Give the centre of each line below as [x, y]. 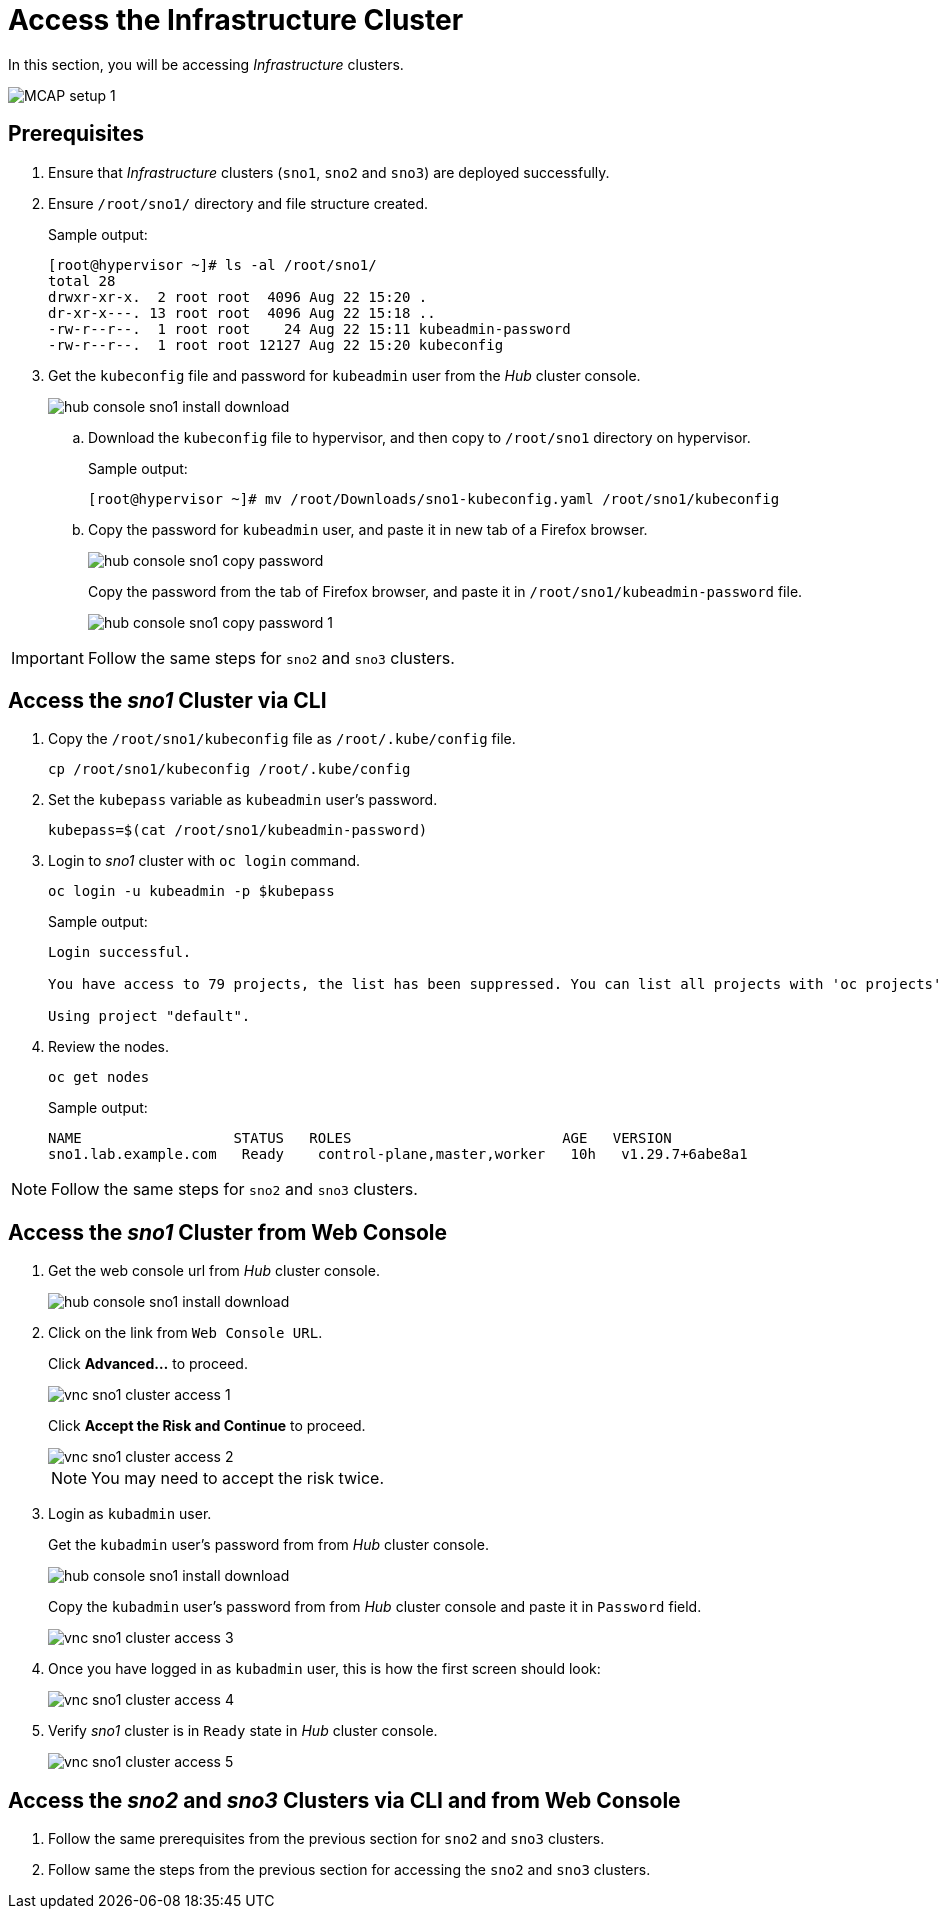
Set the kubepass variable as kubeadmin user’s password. [243, 800]
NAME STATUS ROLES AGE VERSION [360, 1138]
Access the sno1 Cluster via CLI [167, 701]
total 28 [82, 280]
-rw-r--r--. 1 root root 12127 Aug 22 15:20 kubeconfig [276, 344]
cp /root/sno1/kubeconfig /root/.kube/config [229, 769]
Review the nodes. [109, 1047]
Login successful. [120, 952]
